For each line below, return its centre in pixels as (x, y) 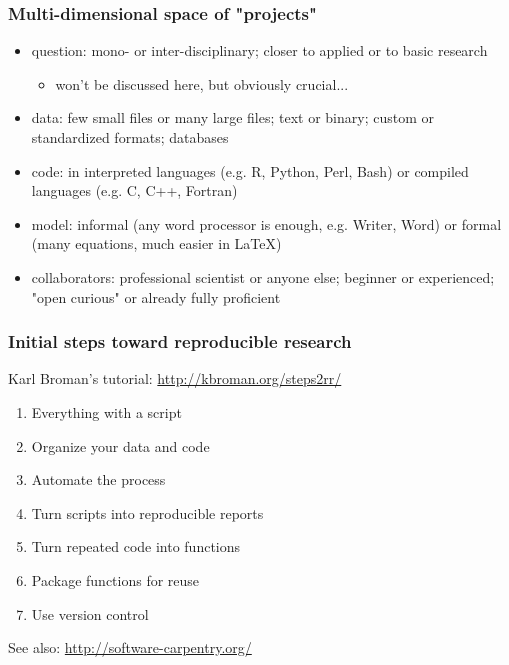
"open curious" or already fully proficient (156, 296)
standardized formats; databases (130, 137)
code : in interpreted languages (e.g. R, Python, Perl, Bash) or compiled (250, 170)
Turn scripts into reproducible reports (147, 512)
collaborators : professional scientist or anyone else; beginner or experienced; (263, 276)
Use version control (90, 613)
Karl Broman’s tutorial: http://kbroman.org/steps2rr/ (175, 378)
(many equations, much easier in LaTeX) (156, 243)
